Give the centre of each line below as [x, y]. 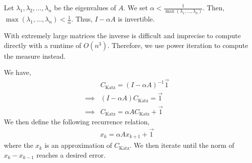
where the [19, 145]
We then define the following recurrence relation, [77, 122]
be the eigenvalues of [85, 7]
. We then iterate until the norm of [182, 145]
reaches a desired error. [71, 155]
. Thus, [82, 19]
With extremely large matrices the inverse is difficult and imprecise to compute [123, 35]
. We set [136, 7]
